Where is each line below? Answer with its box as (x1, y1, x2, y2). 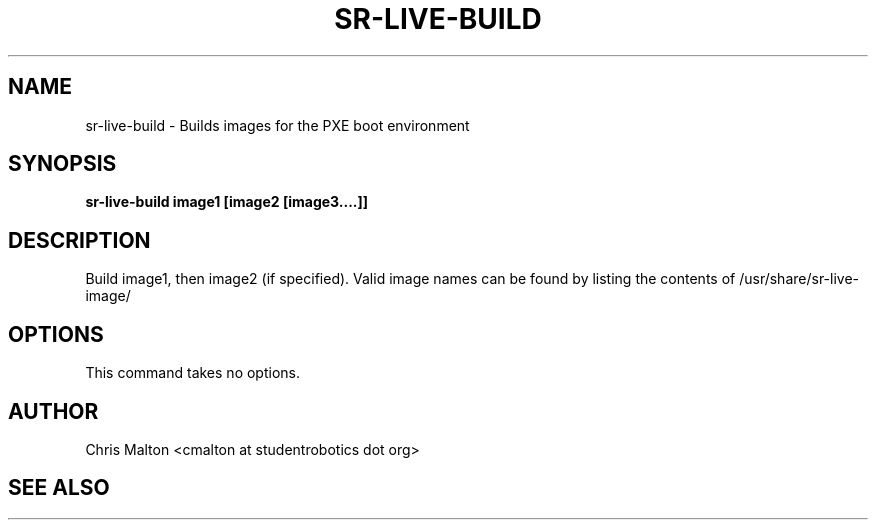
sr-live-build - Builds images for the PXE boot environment (85, 116, 470, 134)
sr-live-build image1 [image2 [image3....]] (85, 193, 369, 211)
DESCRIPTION (8, 227, 151, 253)
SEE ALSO (8, 475, 110, 501)
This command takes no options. (85, 364, 300, 382)
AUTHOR (8, 398, 99, 424)
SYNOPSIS (8, 151, 117, 177)
